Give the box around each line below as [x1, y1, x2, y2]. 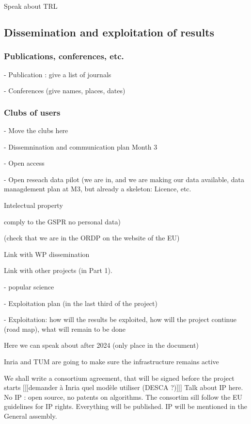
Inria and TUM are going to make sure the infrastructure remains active [4, 356, 219, 366]
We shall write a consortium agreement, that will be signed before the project [4, 373, 235, 383]
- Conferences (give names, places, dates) [4, 85, 125, 96]
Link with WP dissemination [4, 249, 90, 259]
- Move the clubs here [4, 125, 68, 135]
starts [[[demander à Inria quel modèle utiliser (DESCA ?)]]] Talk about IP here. [4, 382, 243, 392]
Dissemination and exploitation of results [4, 24, 215, 39]
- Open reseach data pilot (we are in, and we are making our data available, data [4, 174, 245, 184]
